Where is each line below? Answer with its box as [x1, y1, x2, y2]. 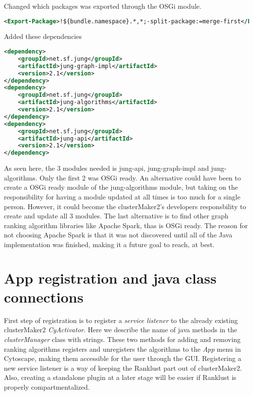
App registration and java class [4, 268, 217, 287]
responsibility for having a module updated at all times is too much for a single [4, 191, 240, 201]
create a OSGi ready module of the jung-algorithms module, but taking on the [4, 182, 238, 192]
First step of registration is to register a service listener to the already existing [4, 315, 238, 325]
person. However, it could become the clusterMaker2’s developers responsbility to [4, 201, 246, 211]
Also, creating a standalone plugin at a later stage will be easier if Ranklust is [4, 372, 236, 382]
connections [4, 287, 84, 306]
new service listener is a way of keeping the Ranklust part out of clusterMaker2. [4, 362, 242, 373]
